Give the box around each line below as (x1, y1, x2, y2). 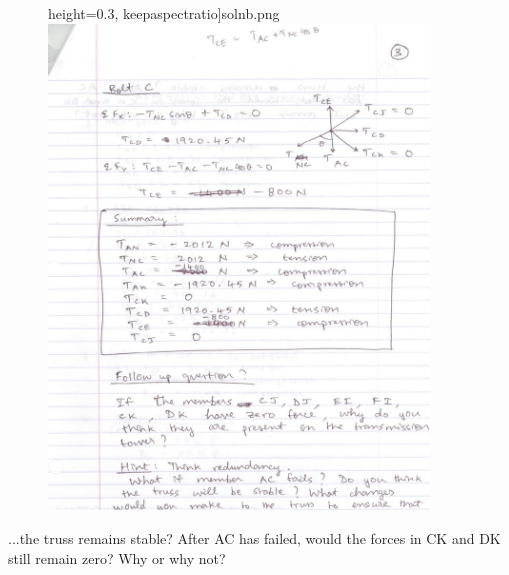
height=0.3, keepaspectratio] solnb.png (48, 3, 280, 23)
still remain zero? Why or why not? (8, 548, 226, 568)
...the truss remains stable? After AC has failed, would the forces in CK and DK (8, 528, 501, 549)
